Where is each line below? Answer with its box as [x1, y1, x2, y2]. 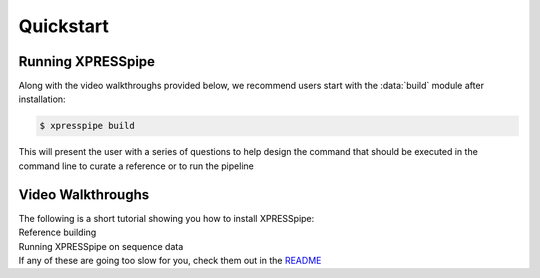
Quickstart [18, 15, 110, 37]
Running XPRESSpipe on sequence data [18, 240, 184, 252]
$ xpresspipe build [39, 120, 135, 132]
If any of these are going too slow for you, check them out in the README [18, 254, 322, 266]
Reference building [18, 226, 97, 239]
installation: [18, 93, 66, 105]
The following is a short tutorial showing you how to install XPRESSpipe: [18, 212, 315, 224]
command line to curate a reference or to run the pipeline [18, 160, 254, 172]
